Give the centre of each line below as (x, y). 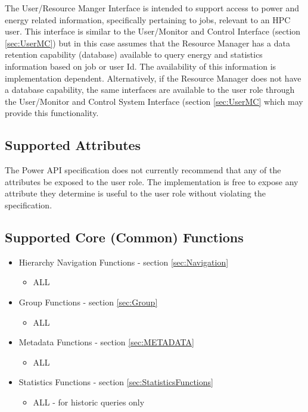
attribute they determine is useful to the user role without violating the (135, 193)
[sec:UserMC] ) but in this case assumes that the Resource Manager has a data (147, 43)
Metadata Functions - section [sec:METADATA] (106, 342)
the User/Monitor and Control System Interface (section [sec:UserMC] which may (154, 101)
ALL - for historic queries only (89, 402)
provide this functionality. (52, 113)
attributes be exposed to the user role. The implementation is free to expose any (152, 181)
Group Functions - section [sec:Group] (88, 302)
